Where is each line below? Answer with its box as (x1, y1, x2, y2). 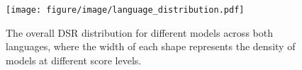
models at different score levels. (6, 52, 142, 67)
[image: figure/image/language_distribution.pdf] (6, 5, 245, 15)
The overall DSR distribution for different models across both (6, 25, 273, 40)
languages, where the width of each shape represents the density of (6, 39, 296, 54)
